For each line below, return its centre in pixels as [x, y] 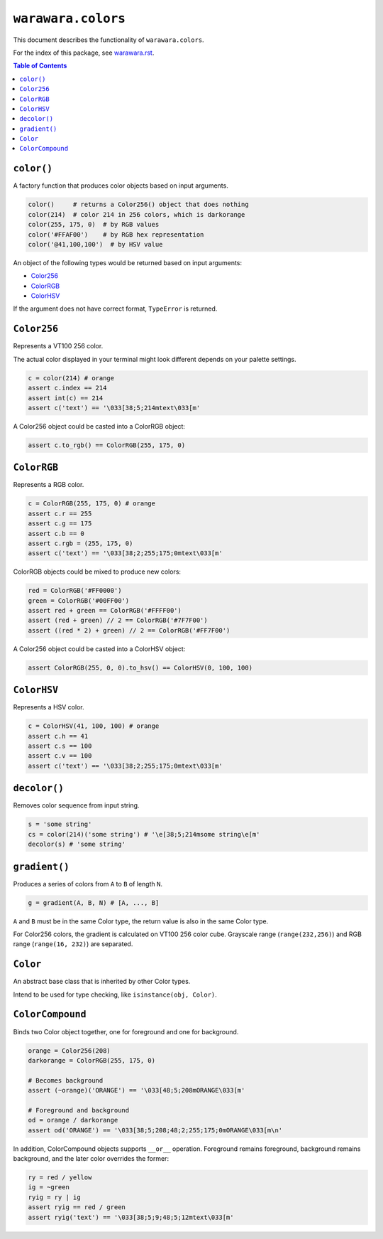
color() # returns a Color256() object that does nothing [138, 205]
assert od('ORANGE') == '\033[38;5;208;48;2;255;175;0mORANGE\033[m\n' [155, 1130]
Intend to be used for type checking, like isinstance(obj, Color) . [115, 994]
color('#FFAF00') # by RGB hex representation [116, 234]
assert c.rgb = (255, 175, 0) [81, 543]
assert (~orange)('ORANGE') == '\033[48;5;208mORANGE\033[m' [137, 1090]
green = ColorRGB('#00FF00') [79, 600]
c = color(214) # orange [71, 378]
